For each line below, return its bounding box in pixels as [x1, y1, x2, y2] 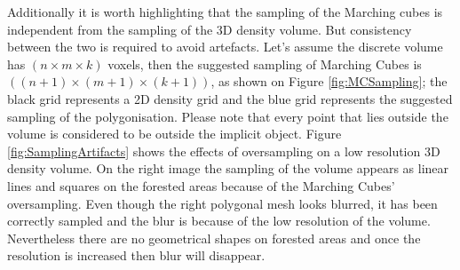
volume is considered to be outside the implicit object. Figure [7, 124, 342, 143]
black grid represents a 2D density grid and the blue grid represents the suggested [7, 89, 453, 107]
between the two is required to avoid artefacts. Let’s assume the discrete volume [7, 37, 443, 56]
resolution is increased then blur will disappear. [7, 246, 266, 265]
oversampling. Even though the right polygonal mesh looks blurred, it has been [7, 194, 438, 212]
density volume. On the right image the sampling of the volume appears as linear [7, 159, 449, 178]
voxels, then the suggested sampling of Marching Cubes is [107, 54, 422, 73]
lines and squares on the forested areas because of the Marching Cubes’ [7, 176, 395, 195]
